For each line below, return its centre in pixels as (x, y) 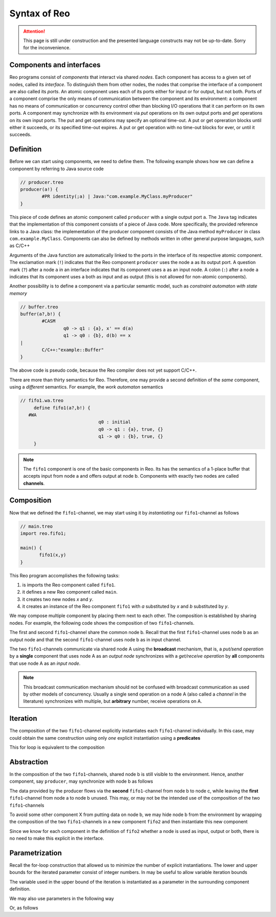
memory (18, 293)
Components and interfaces (55, 65)
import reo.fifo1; (43, 533)
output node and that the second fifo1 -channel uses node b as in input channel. (95, 639)
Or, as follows (24, 908)
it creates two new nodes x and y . (58, 599)
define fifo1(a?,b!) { (62, 408)
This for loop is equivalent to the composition (57, 747)
